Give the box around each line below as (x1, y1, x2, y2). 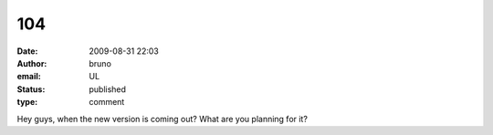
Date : (16, 46, 38, 57)
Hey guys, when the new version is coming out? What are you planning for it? (16, 113, 308, 124)
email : (16, 71, 41, 82)
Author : (16, 57, 47, 68)
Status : (16, 83, 46, 95)
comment (89, 97, 125, 108)
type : (16, 97, 38, 108)
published (89, 83, 127, 95)
